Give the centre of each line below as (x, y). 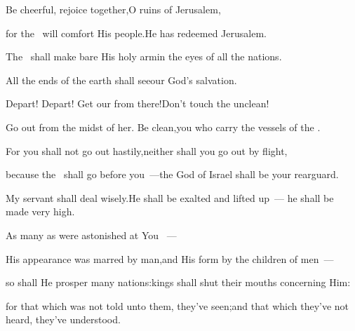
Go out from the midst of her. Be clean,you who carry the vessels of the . (163, 127)
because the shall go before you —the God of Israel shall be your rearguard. (172, 174)
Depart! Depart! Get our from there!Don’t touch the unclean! (138, 103)
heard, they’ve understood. (63, 319)
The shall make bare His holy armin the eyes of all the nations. (144, 56)
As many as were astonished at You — (91, 235)
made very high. (40, 211)
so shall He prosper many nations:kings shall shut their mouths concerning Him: (178, 282)
